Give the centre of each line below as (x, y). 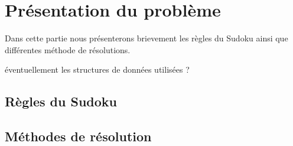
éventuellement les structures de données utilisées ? (97, 69)
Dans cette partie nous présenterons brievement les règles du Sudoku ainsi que (146, 38)
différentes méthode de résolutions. (68, 49)
